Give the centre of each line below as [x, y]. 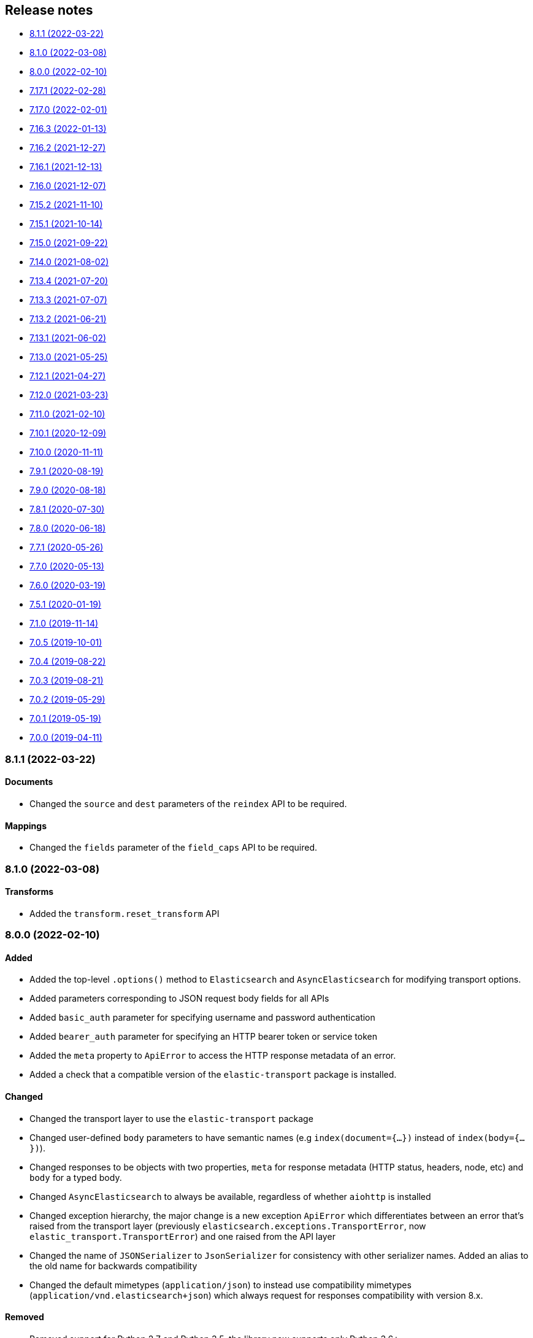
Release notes [49, 10]
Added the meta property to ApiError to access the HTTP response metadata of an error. [213, 1056]
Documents [29, 782]
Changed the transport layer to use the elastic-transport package [171, 1118]
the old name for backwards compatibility [113, 1266]
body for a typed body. [76, 1177]
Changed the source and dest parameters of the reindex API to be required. [188, 804]
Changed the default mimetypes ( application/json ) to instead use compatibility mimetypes [220, 1285]
